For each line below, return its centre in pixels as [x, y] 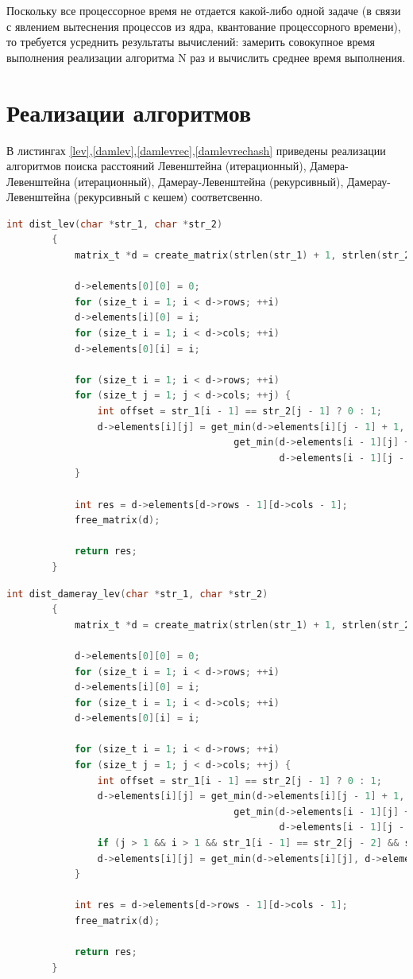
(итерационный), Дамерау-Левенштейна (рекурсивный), [208, 181]
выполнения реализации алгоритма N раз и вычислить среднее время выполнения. [206, 57]
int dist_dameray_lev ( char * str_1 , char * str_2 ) [137, 594]
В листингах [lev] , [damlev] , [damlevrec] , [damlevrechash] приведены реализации [196, 150]
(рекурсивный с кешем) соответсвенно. [168, 197]
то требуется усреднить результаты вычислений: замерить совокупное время [191, 42]
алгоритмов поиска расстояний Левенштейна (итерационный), [156, 166]
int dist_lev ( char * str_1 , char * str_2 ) [115, 224]
